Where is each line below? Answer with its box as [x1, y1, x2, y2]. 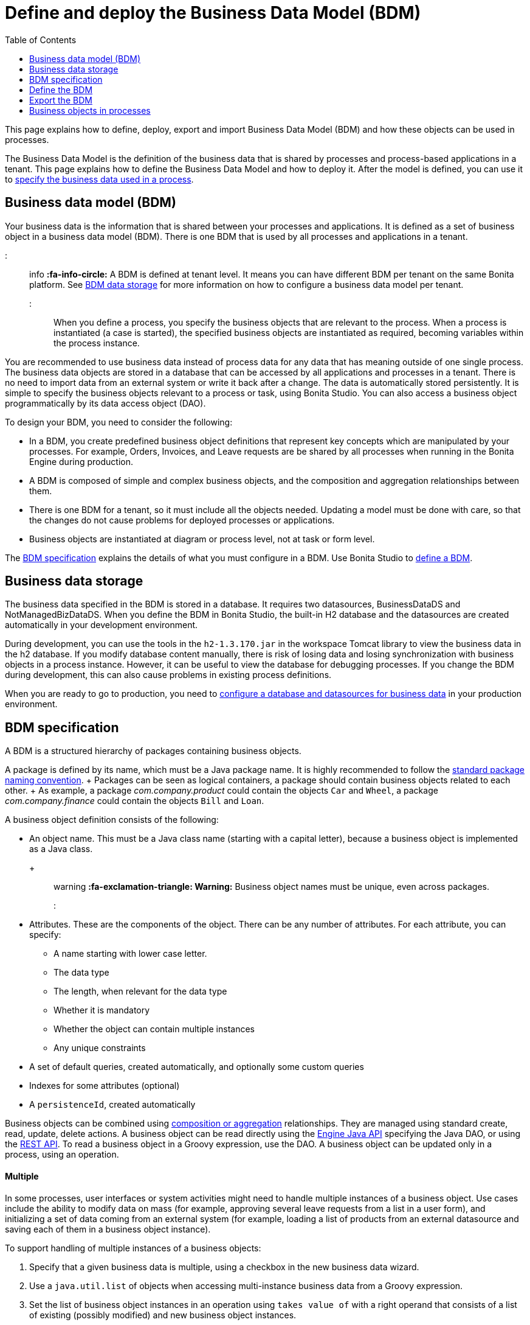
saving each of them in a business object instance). [5, 1223, 211, 1234]
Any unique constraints [53, 1043, 146, 1054]
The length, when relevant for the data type [53, 986, 227, 997]
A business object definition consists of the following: [5, 814, 219, 825]
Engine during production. [29, 456, 134, 467]
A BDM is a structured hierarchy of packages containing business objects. [5, 746, 301, 757]
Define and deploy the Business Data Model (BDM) [5, 2, 421, 23]
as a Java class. [29, 844, 93, 855]
